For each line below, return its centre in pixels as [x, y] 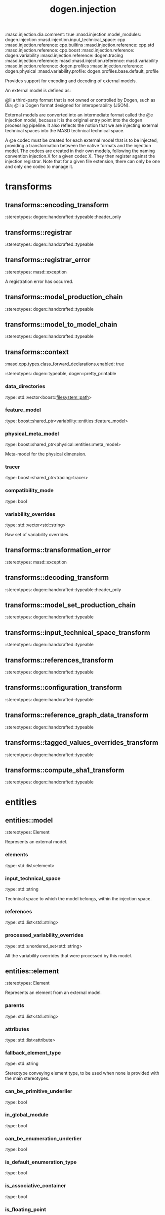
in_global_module [27, 1115]
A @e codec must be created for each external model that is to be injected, [82, 140]
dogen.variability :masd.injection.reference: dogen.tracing [64, 55]
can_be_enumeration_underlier [43, 1138]
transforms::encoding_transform [57, 205]
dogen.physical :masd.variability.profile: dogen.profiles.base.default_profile [82, 71]
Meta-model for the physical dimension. [46, 454]
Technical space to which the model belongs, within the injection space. [79, 898]
